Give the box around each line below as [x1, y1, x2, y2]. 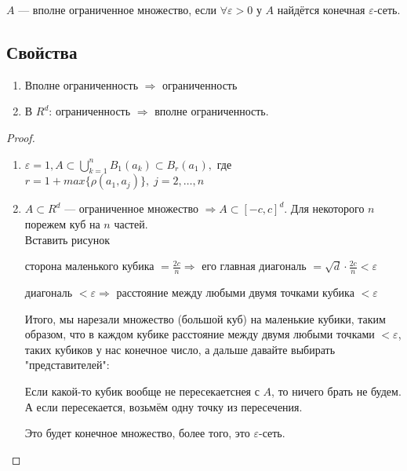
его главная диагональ [202, 257, 307, 274]
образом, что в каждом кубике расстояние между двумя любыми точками [24, 326, 375, 342]
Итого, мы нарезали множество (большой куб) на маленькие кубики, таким [24, 310, 386, 327]
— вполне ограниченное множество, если [18, 2, 217, 17]
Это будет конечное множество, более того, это [24, 425, 250, 441]
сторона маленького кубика [24, 257, 154, 274]
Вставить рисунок [24, 231, 110, 247]
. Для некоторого [284, 200, 365, 217]
